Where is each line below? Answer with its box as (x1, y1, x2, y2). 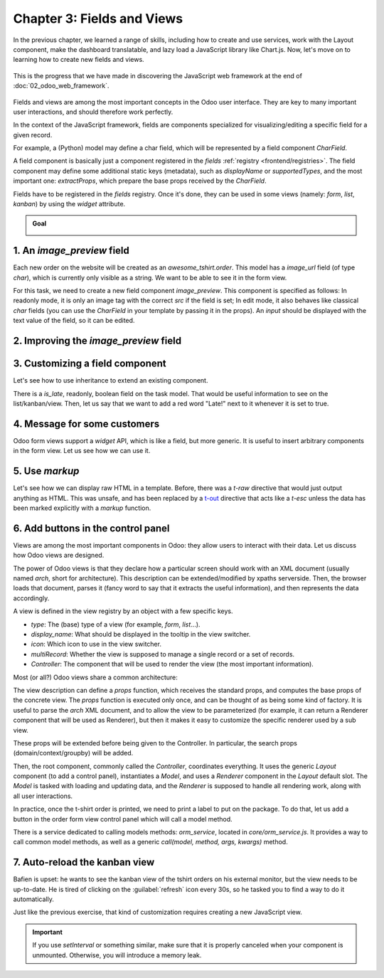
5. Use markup (13, 465, 80, 477)
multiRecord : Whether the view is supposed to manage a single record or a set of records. (31, 649, 295, 658)
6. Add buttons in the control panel (13, 522, 170, 534)
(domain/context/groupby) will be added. (13, 749, 134, 758)
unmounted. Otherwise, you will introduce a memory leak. (32, 950, 202, 960)
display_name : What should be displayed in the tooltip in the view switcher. (31, 629, 251, 638)
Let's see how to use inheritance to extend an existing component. (13, 376, 208, 385)
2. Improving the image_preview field (13, 335, 181, 347)
